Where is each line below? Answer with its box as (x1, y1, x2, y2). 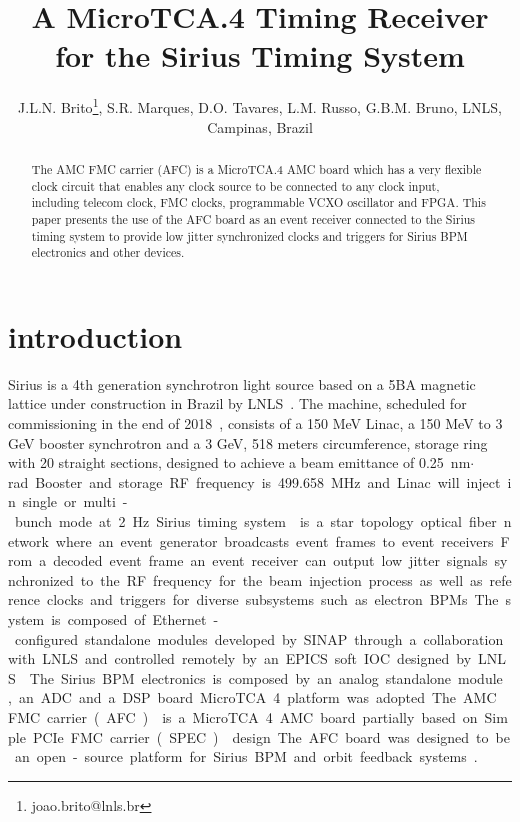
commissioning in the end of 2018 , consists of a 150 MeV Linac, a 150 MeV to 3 (8, 413, 503, 434)
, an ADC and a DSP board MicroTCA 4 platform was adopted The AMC (8, 687, 497, 708)
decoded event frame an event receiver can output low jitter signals (53, 550, 488, 571)
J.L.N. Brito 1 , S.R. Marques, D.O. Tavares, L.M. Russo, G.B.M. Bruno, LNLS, (18, 94, 502, 117)
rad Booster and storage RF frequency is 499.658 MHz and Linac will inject (8, 471, 501, 492)
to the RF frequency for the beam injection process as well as (80, 569, 483, 590)
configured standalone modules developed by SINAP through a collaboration (14, 628, 504, 649)
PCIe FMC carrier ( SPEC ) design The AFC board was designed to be (32, 726, 510, 747)
